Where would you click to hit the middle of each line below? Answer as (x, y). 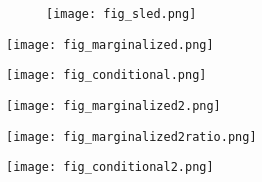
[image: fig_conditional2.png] (110, 167)
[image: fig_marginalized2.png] (113, 105)
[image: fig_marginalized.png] (110, 44)
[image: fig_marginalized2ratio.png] (131, 136)
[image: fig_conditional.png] (106, 75)
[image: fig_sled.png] (121, 14)
